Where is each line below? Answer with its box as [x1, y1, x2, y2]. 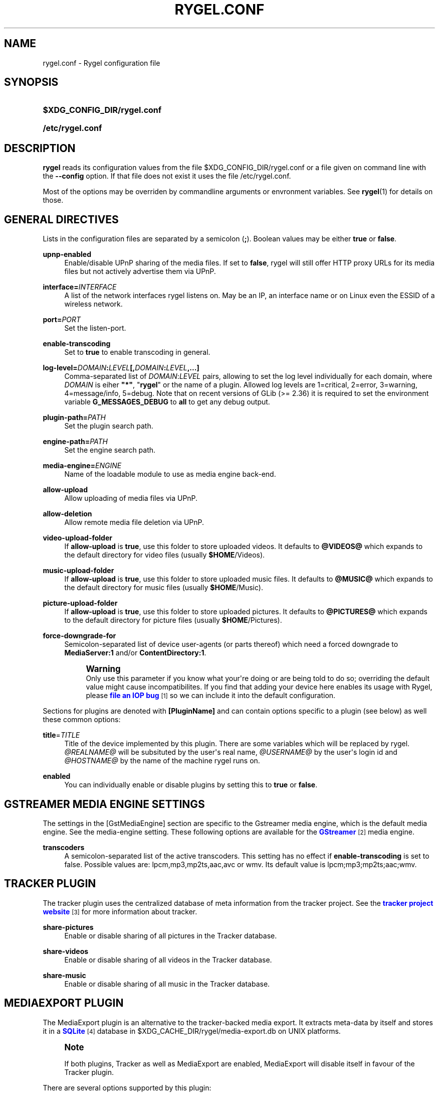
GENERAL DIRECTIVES [4, 213, 119, 226]
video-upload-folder [43, 533, 112, 542]
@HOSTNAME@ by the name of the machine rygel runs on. [64, 756, 260, 765]
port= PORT [43, 315, 81, 324]
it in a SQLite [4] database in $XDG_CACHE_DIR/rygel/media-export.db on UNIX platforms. [43, 1026, 341, 1035]
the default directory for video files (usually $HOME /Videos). [64, 551, 265, 560]
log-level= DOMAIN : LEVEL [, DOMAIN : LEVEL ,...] [43, 363, 199, 372]
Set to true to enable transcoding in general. [64, 348, 210, 357]
